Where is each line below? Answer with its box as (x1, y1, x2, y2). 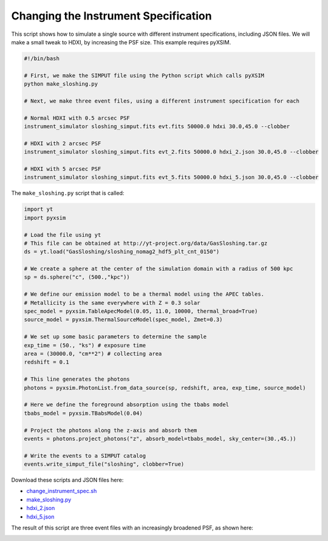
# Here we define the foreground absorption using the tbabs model (24, 401, 230, 408)
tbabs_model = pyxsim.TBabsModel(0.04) (24, 410, 143, 417)
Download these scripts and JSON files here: (11, 477, 124, 484)
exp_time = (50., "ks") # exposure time (24, 342, 146, 349)
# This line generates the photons (24, 376, 130, 383)
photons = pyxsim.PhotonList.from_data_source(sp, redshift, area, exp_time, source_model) (24, 384, 306, 391)
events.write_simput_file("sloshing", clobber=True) (24, 461, 185, 468)
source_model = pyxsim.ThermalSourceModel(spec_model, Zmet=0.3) (24, 316, 223, 323)
